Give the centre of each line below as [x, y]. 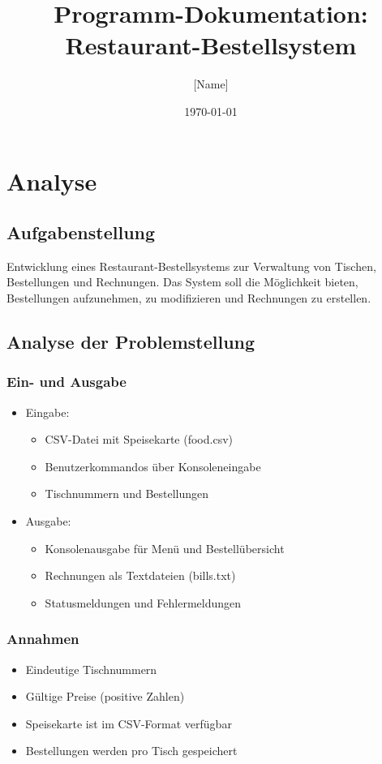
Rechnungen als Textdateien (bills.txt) [140, 575]
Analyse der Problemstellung [131, 342]
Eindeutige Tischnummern [91, 669]
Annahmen [43, 639]
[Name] [211, 84]
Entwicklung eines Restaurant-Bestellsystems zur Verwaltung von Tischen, [191, 266]
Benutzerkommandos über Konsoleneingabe [153, 466]
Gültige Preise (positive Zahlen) [105, 696]
